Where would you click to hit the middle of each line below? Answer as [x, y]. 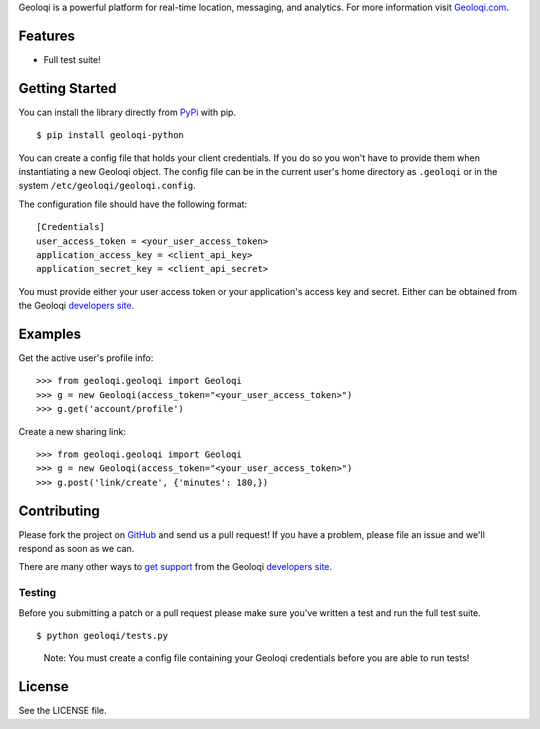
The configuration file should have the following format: [133, 204]
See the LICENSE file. [62, 711]
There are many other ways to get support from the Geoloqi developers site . [175, 567]
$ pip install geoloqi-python [110, 135]
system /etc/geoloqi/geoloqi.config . [107, 186]
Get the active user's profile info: [86, 358]
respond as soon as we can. [76, 549]
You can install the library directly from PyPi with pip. [127, 112]
